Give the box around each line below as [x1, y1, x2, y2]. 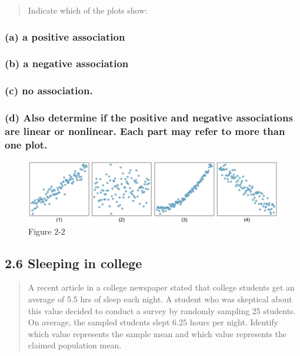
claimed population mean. [28, 339, 122, 351]
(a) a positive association [5, 29, 125, 44]
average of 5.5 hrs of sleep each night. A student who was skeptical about [28, 292, 292, 305]
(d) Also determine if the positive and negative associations [5, 110, 293, 125]
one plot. [5, 137, 48, 151]
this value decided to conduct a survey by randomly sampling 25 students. [28, 304, 296, 317]
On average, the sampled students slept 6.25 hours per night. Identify [28, 316, 278, 328]
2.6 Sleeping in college [5, 253, 142, 272]
